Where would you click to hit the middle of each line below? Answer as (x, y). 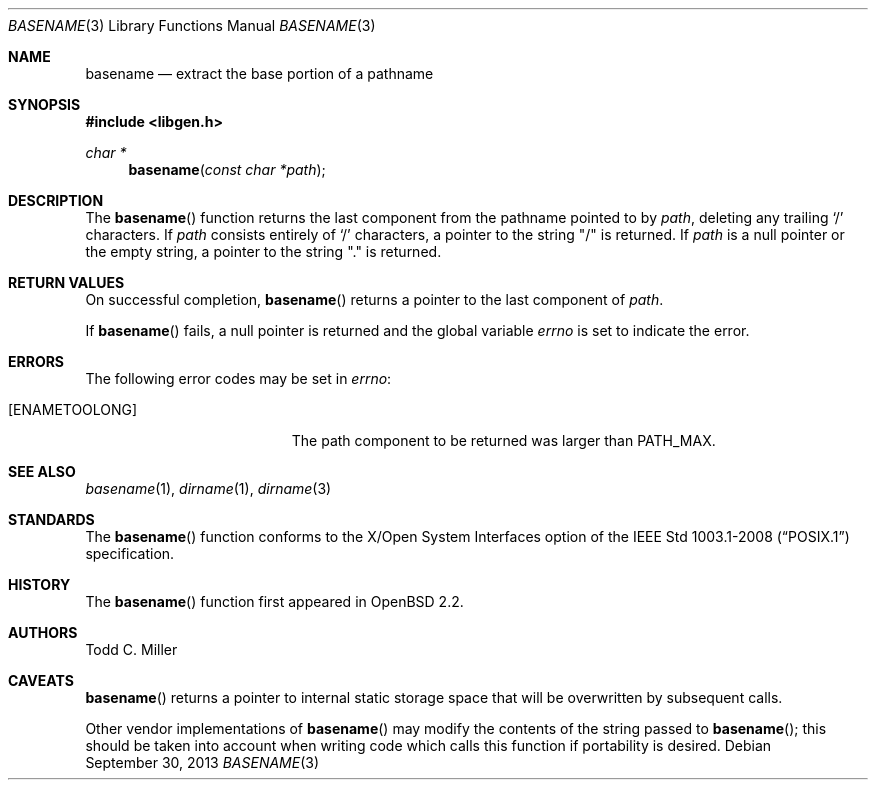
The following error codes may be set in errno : (238, 378)
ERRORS (36, 361)
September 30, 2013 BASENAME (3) (202, 762)
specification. (130, 553)
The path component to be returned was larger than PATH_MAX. (503, 440)
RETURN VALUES (66, 282)
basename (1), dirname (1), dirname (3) (208, 488)
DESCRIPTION (56, 200)
